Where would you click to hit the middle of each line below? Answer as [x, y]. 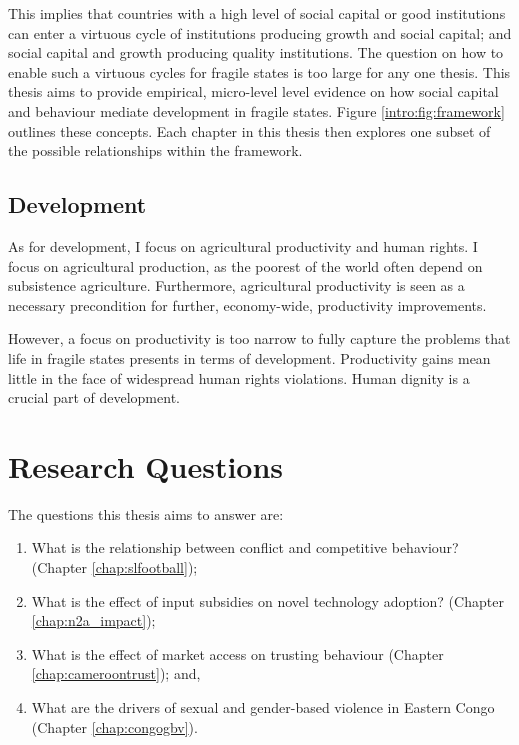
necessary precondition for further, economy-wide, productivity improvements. [247, 304]
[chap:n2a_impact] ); [93, 620]
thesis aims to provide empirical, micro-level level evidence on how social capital [253, 91]
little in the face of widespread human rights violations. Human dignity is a [239, 377]
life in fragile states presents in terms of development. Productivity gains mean [249, 357]
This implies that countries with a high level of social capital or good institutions [257, 13]
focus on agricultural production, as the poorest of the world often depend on [245, 265]
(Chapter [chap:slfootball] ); [114, 567]
